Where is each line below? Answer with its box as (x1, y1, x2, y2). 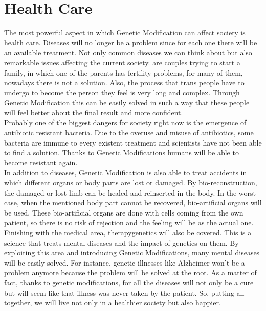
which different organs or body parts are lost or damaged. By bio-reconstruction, (4, 177, 257, 188)
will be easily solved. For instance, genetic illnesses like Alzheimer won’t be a (4, 257, 245, 268)
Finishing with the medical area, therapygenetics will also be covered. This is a (4, 227, 252, 237)
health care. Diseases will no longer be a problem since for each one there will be (4, 37, 257, 47)
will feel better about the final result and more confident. (4, 107, 183, 117)
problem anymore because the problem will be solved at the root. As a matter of (4, 267, 257, 278)
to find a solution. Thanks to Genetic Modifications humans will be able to (4, 147, 239, 158)
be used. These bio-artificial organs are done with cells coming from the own (4, 207, 243, 218)
